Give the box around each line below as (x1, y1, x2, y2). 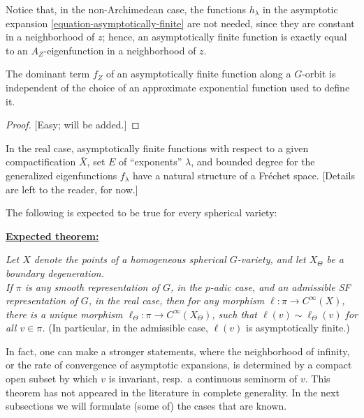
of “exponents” (119, 154, 182, 169)
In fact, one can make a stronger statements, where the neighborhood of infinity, (6, 343, 350, 358)
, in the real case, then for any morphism (88, 293, 265, 308)
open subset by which (6, 371, 98, 386)
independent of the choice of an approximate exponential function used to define (6, 80, 350, 94)
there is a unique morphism (6, 306, 123, 321)
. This (305, 371, 330, 386)
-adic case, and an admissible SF (210, 279, 351, 294)
